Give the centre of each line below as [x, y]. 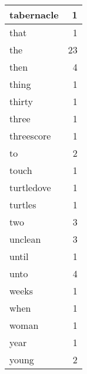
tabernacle [34, 15]
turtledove [30, 187]
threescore [30, 136]
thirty [21, 101]
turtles [23, 205]
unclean [25, 239]
